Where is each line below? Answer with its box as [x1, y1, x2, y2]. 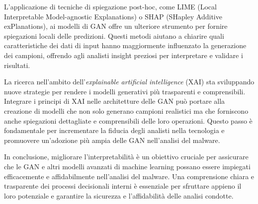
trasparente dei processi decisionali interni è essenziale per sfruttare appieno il [4, 181, 242, 191]
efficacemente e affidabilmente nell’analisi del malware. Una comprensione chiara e [4, 171, 255, 181]
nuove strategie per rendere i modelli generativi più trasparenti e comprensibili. [4, 86, 246, 96]
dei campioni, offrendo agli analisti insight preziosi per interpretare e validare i [4, 50, 243, 60]
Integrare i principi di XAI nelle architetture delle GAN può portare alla [4, 96, 225, 106]
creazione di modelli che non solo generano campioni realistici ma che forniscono [4, 105, 249, 116]
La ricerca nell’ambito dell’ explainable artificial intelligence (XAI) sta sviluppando [4, 76, 255, 87]
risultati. [4, 60, 30, 70]
